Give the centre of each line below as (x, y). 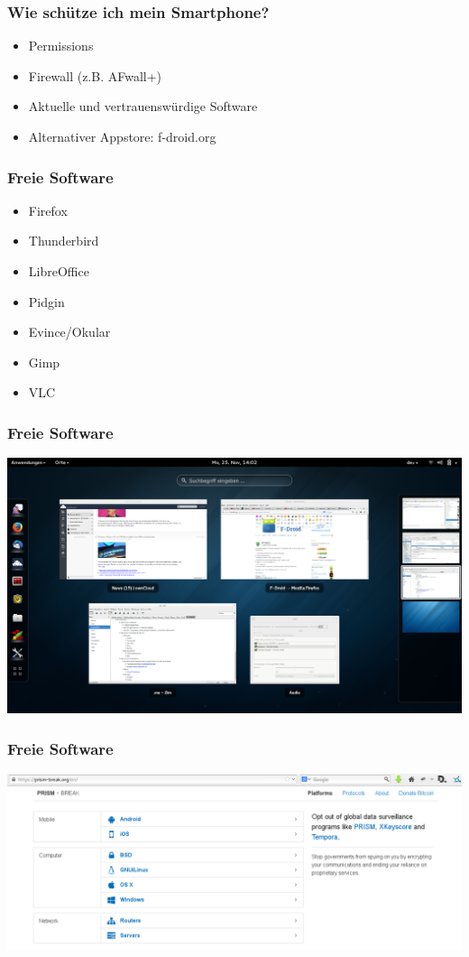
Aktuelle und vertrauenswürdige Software (143, 106)
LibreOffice (59, 271)
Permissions (61, 46)
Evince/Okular (69, 332)
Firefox (48, 210)
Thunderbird (64, 241)
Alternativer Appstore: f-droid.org (122, 136)
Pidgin (46, 301)
